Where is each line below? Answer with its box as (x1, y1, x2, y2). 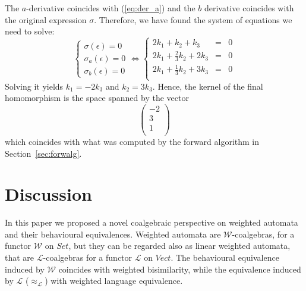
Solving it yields (5, 80, 64, 92)
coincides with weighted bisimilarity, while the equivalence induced (58, 262, 301, 275)
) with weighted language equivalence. (45, 274, 183, 287)
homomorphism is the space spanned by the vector (5, 91, 189, 104)
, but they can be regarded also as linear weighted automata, (68, 239, 291, 252)
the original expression (5, 13, 87, 26)
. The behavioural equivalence (171, 251, 279, 264)
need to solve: (5, 25, 55, 37)
